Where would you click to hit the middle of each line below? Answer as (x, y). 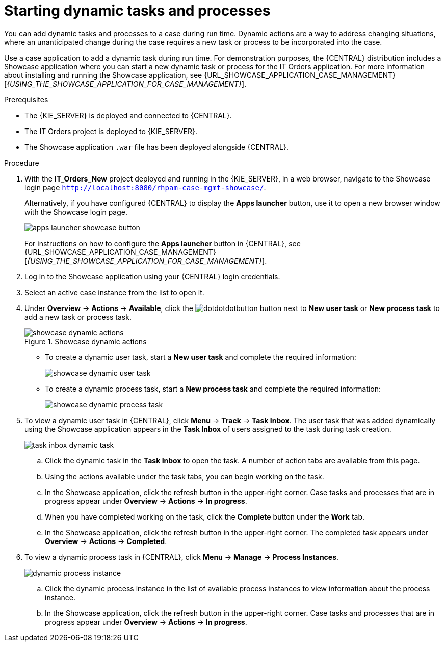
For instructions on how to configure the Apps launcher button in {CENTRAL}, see (163, 243)
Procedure (22, 163)
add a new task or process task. (78, 317)
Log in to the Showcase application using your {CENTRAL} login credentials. (152, 276)
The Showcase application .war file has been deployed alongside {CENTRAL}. (156, 147)
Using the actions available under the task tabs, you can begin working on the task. (185, 476)
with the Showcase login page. (76, 212)
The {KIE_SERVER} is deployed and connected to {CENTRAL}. (128, 115)
